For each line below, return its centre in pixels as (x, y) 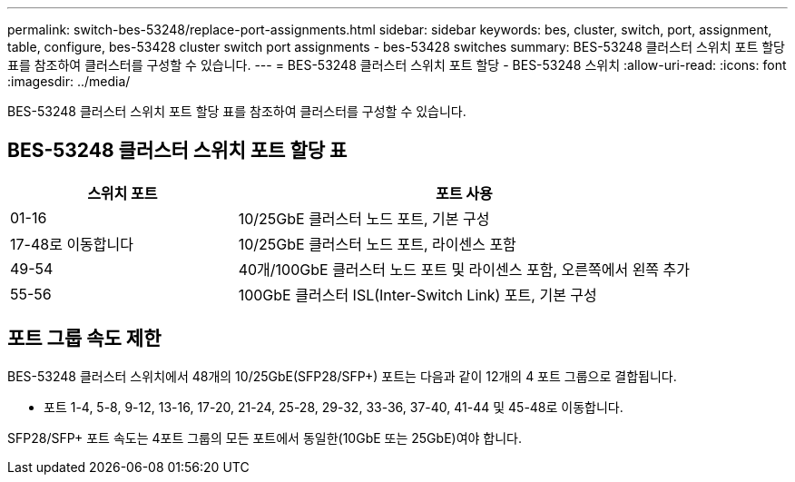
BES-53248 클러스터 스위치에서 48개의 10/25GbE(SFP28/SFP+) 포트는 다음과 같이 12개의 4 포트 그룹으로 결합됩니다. (342, 376)
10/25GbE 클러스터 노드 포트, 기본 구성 (364, 218)
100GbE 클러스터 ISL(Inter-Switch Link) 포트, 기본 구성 (417, 295)
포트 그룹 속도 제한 (84, 339)
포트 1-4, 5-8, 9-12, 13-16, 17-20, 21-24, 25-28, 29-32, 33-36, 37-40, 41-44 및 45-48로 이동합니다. (334, 407)
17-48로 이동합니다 (72, 244)
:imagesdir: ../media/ (69, 81)
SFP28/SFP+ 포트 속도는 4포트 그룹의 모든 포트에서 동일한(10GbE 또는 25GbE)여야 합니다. (265, 438)
